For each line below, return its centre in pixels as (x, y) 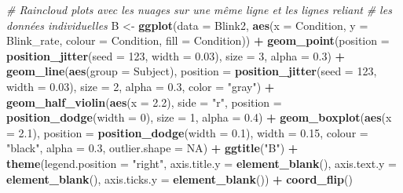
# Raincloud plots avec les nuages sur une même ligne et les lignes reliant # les (199, 9)
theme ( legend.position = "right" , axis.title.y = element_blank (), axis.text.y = (202, 163)
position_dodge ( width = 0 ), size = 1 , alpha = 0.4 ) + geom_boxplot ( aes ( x (199, 117)
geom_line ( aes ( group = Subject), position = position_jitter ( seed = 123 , (192, 71)
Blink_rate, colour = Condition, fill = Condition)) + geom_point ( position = (198, 40)
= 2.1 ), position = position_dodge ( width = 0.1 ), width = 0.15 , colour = (187, 132)
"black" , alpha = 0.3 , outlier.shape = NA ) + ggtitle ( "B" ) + (152, 148)
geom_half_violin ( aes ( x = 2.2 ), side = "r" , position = (144, 102)
